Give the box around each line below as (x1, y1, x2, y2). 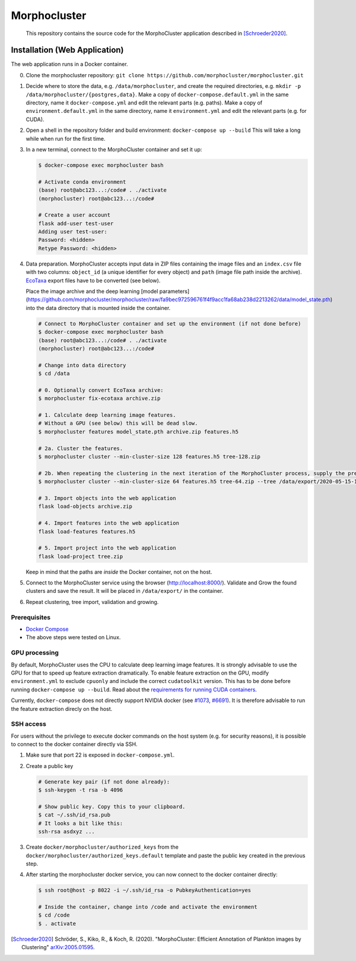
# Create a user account (38, 211, 111, 219)
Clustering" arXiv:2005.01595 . (21, 944, 95, 951)
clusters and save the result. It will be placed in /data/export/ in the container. (26, 587, 224, 595)
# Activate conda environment (38, 178, 126, 185)
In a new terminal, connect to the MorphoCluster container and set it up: (26, 146, 202, 153)
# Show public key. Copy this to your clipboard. (38, 803, 186, 810)
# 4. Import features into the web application (38, 520, 179, 527)
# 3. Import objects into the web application (38, 495, 176, 501)
